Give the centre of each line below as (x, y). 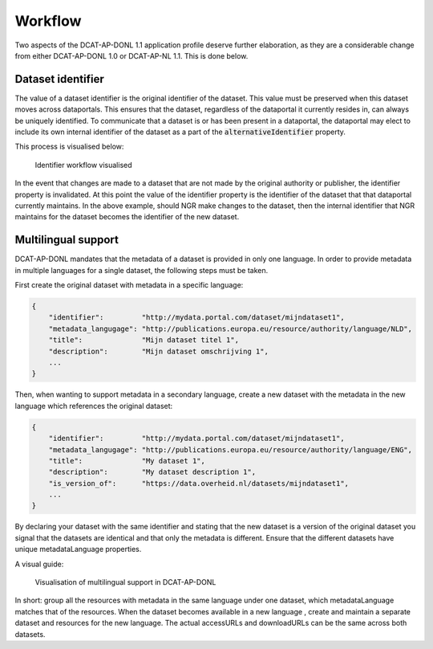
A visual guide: (39, 564)
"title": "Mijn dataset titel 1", (144, 340)
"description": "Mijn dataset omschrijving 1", (158, 351)
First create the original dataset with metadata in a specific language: (129, 285)
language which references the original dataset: (94, 406)
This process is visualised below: (69, 147)
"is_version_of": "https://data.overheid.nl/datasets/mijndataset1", (198, 483)
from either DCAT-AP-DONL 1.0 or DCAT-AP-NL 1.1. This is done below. (132, 55)
